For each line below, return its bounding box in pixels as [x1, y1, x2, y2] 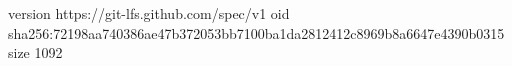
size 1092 [8, 42, 63, 63]
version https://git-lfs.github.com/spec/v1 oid [8, 3, 290, 23]
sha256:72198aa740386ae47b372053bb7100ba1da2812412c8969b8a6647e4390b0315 [8, 22, 505, 43]
